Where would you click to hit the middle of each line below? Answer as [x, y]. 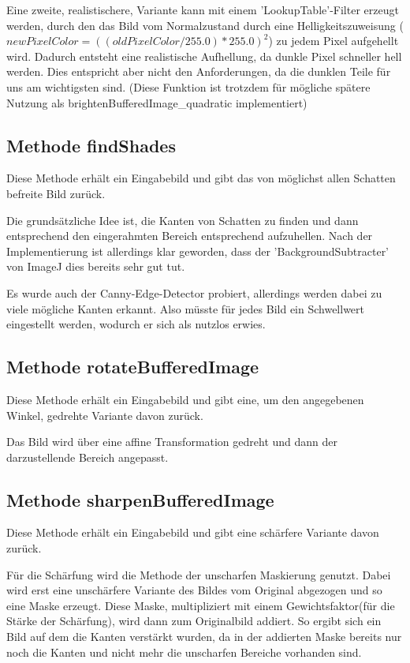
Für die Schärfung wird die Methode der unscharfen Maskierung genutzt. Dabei [199, 574]
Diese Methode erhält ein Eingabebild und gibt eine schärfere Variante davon [193, 532]
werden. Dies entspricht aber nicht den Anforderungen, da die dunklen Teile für [199, 71]
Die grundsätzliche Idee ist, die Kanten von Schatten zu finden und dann [183, 220]
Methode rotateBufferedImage [133, 367]
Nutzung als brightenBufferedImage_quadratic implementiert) [157, 102]
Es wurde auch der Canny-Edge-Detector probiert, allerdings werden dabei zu [194, 292]
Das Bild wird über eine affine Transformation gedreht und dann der [172, 442]
